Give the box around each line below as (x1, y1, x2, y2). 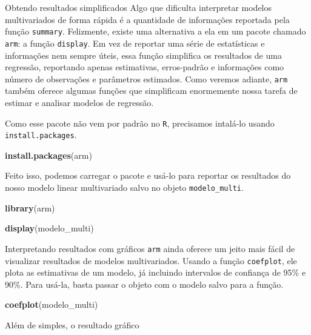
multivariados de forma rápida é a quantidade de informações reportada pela (5, 13, 290, 25)
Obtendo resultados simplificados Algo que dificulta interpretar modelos (5, 1, 272, 13)
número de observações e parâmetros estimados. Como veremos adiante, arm (5, 72, 288, 85)
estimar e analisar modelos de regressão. (5, 96, 154, 108)
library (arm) (5, 201, 55, 214)
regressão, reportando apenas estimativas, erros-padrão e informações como (5, 61, 284, 73)
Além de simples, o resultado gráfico (5, 318, 139, 331)
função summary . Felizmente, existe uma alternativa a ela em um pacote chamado (5, 25, 306, 38)
